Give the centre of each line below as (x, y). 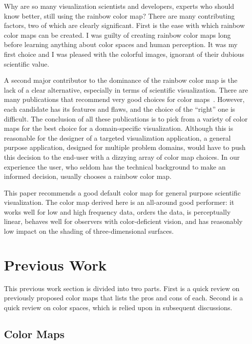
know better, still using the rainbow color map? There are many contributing (119, 15)
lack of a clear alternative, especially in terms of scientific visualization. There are (126, 89)
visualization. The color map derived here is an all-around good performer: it (119, 202)
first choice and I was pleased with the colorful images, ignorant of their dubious (124, 54)
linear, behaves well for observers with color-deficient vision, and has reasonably (123, 221)
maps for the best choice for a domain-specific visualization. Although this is (119, 128)
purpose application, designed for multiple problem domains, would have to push (125, 147)
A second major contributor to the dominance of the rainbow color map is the (121, 80)
